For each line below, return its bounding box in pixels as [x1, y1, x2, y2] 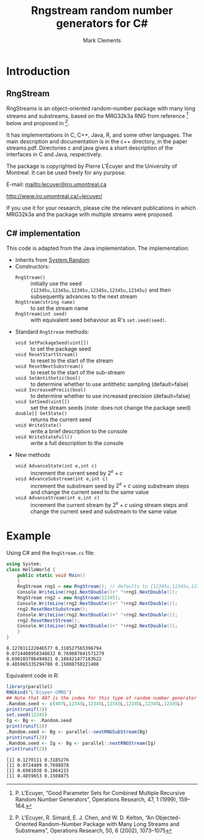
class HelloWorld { [6, 566, 56, 573]
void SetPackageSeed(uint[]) [15, 340, 89, 346]
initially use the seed [30, 280, 82, 287]
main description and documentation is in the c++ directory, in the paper [6, 138, 188, 145]
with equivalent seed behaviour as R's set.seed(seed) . [30, 316, 167, 323]
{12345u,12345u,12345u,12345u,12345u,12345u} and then [30, 286, 171, 294]
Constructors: [15, 263, 50, 270]
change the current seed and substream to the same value [30, 508, 177, 515]
